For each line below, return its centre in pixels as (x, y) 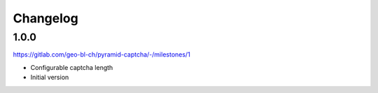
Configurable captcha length (72, 67)
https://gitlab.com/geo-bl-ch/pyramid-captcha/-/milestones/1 (101, 55)
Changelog (45, 18)
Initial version (50, 78)
